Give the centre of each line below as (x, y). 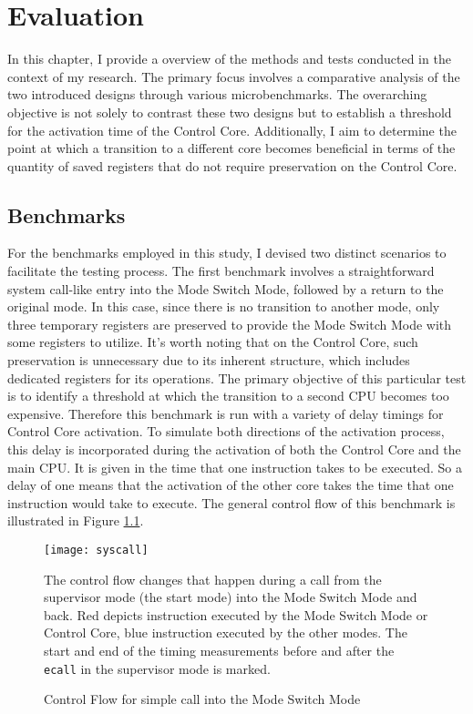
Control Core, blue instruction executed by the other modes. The (226, 632)
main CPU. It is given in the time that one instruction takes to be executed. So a (235, 467)
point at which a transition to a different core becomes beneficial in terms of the (231, 148)
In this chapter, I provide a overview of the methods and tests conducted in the (229, 59)
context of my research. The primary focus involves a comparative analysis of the (234, 76)
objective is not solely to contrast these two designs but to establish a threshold (230, 112)
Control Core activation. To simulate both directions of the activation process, (226, 431)
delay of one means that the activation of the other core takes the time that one (231, 485)
